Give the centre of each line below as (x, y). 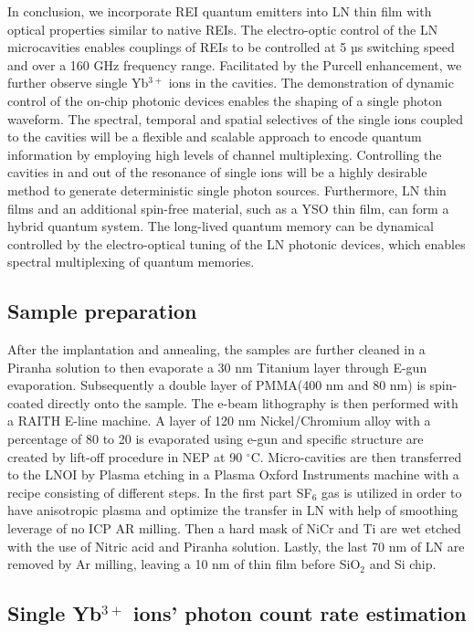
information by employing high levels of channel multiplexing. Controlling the (225, 154)
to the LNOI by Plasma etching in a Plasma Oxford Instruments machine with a (233, 474)
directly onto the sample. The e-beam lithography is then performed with (253, 402)
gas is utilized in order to (391, 492)
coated (26, 402)
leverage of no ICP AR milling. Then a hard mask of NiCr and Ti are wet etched (234, 528)
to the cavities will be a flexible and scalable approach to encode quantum (215, 137)
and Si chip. (403, 564)
